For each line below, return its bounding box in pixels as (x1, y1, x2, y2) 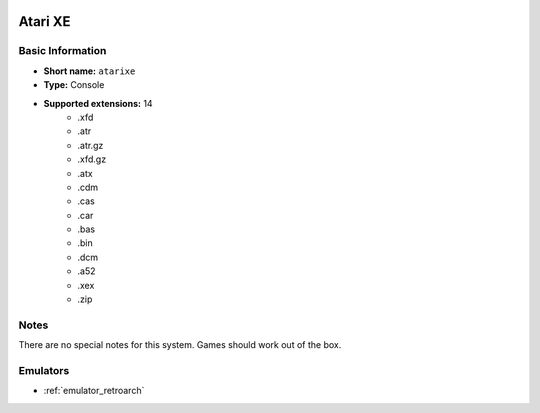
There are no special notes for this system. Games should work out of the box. (18, 339, 342, 351)
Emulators (18, 363, 70, 377)
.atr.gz (77, 139, 104, 151)
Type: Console (43, 79, 105, 91)
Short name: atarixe (43, 65, 136, 77)
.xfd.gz (77, 153, 107, 165)
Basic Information (18, 44, 107, 58)
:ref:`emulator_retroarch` (43, 385, 145, 397)
